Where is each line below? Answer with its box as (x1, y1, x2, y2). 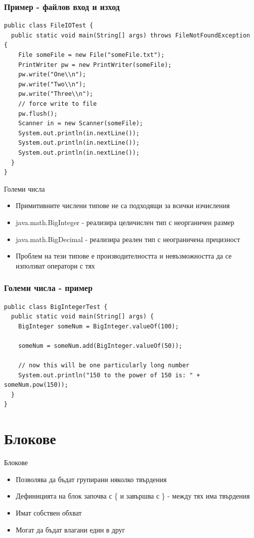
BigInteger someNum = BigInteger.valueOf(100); (18, 322, 179, 330)
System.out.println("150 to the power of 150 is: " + (18, 371, 200, 379)
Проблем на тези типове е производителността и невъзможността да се (15, 251, 232, 261)
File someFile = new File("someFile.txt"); (18, 51, 165, 58)
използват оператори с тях (15, 260, 95, 270)
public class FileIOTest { (4, 22, 93, 29)
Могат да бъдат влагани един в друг (15, 524, 126, 535)
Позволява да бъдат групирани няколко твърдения (15, 474, 167, 484)
